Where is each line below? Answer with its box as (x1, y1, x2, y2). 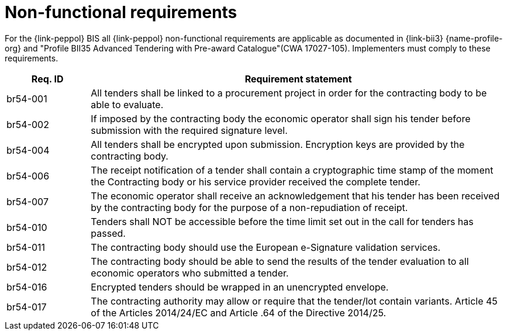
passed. (91, 227, 126, 239)
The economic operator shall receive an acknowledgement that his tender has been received (91, 189, 500, 202)
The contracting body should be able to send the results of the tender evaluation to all (91, 255, 469, 267)
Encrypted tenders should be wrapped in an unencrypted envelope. (91, 281, 389, 293)
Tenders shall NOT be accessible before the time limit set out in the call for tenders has (91, 215, 474, 227)
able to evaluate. (91, 98, 164, 110)
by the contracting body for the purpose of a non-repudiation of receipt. (91, 201, 408, 213)
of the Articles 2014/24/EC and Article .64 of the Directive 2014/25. (91, 306, 387, 319)
